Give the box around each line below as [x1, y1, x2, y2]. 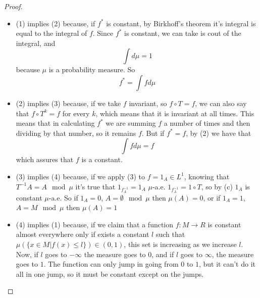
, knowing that [184, 171, 230, 181]
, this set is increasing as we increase [124, 239, 237, 250]
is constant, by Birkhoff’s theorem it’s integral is [106, 18, 256, 28]
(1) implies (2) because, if [16, 18, 95, 28]
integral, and [16, 37, 56, 48]
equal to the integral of [16, 28, 87, 38]
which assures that [16, 154, 74, 165]
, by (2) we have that [186, 127, 251, 138]
